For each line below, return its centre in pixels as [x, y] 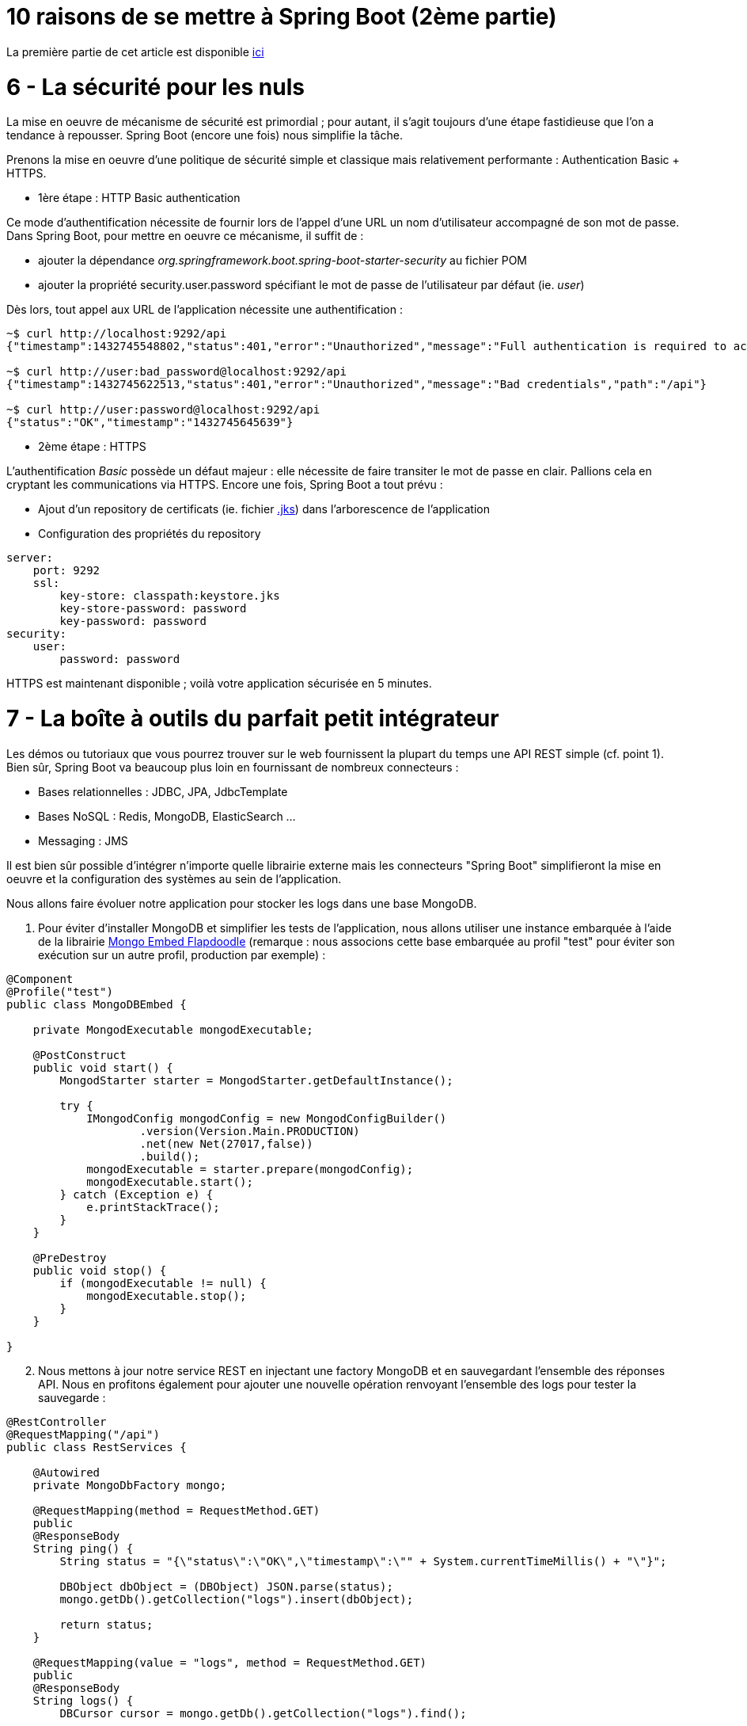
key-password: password [133, 621]
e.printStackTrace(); [153, 1207]
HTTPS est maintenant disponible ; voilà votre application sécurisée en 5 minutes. [219, 684]
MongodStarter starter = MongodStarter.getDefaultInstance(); [256, 1080]
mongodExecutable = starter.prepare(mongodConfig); [250, 1169]
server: [30, 558]
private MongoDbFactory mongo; [130, 1485]
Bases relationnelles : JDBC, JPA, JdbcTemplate [163, 791]
